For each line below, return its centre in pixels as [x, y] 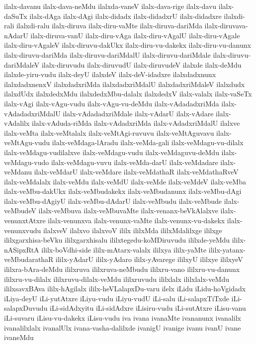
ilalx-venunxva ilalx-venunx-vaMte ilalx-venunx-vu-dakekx [136, 220]
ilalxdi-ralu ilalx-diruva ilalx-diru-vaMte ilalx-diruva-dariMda [109, 26]
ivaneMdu [19, 337]
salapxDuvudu [26, 308]
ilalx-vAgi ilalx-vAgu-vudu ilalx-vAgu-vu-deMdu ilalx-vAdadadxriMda [112, 103]
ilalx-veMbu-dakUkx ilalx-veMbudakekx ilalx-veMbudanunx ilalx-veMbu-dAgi [123, 191]
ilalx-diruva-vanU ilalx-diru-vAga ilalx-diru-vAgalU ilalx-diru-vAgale [135, 35]
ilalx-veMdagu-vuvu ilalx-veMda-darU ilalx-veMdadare [134, 162]
